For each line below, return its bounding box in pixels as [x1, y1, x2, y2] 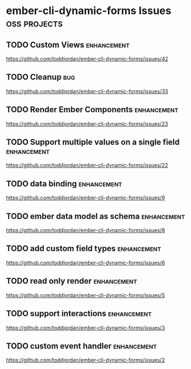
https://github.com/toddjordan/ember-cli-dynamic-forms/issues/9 [6, 194, 165, 201]
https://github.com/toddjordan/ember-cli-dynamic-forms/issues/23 [6, 120, 168, 127]
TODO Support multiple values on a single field [6, 137, 180, 147]
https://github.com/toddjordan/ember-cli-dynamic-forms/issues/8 [6, 227, 165, 234]
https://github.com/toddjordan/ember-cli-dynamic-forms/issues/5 [6, 291, 165, 299]
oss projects [6, 16, 63, 30]
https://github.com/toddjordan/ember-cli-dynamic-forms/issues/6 [6, 259, 165, 266]
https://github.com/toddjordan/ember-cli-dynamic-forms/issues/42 [6, 56, 168, 62]
